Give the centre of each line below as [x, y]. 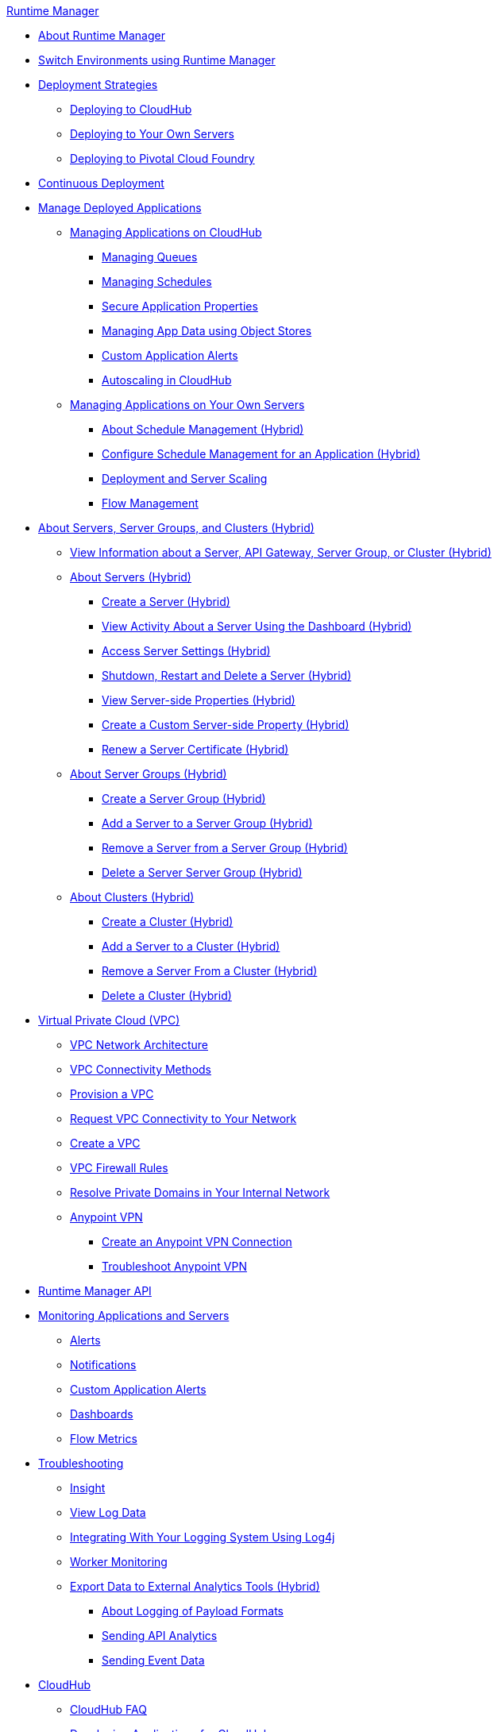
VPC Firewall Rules [119, 1168]
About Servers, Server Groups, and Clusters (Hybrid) [176, 528]
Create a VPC [105, 1143]
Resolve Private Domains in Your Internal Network [200, 1192]
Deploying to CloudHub [131, 109]
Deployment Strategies [98, 85]
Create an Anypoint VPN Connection [197, 1242]
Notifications [103, 1365]
